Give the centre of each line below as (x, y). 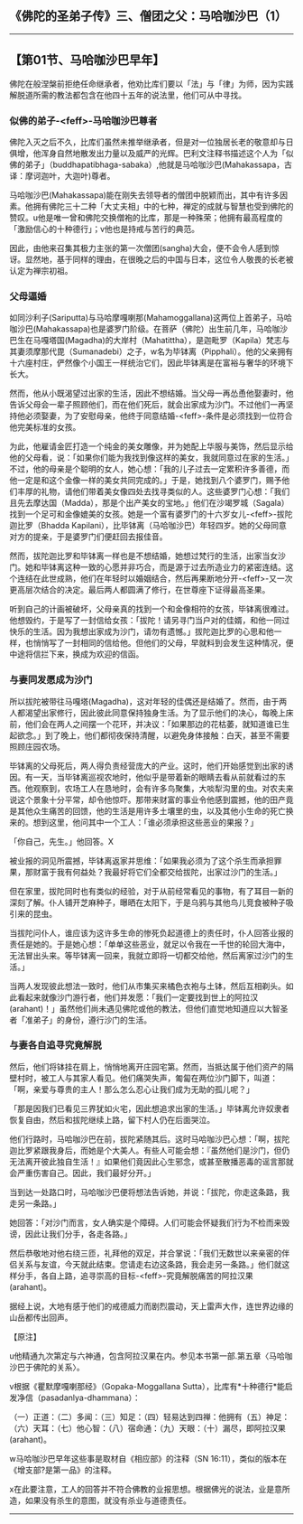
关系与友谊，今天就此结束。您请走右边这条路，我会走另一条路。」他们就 (149, 1264)
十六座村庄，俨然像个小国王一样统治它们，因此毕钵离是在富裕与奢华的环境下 (151, 363)
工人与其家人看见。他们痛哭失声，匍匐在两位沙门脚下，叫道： (163, 1078)
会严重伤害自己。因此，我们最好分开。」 (83, 1173)
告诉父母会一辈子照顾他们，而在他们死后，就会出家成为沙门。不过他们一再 (147, 405)
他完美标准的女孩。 (45, 427)
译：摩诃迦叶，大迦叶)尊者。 (62, 175)
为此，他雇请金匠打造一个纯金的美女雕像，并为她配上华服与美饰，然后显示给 (151, 446)
